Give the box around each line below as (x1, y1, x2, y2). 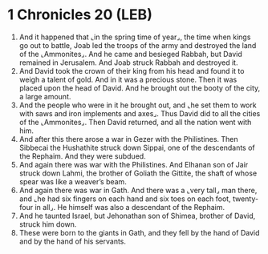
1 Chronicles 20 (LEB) (7, 6, 153, 24)
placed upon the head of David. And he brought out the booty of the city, (18, 83, 261, 93)
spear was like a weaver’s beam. (18, 176, 128, 186)
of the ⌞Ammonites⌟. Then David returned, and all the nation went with (18, 117, 252, 127)
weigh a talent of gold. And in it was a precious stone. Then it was (18, 75, 238, 84)
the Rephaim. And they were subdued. (18, 151, 146, 161)
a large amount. (18, 91, 71, 101)
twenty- (232, 194, 258, 204)
